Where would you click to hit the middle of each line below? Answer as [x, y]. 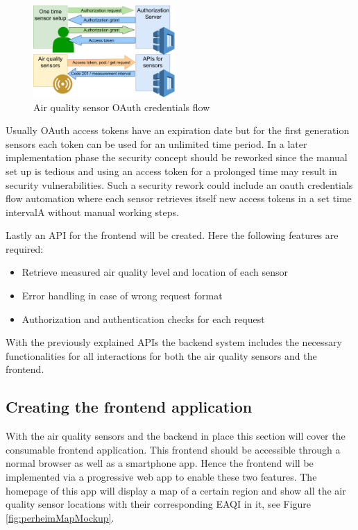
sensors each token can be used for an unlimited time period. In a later [156, 143]
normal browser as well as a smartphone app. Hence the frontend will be [160, 463]
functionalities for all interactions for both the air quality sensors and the [161, 355]
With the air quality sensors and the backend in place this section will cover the [176, 436]
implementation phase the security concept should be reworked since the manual [177, 157]
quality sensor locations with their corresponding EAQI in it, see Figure [159, 504]
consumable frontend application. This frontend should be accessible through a [173, 449]
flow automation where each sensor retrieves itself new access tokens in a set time [179, 198]
